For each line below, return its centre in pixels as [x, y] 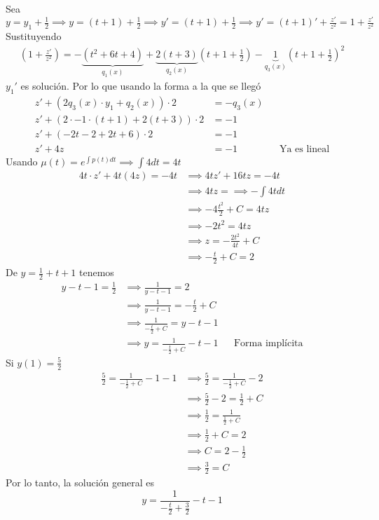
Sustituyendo [34, 35]
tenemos [96, 272]
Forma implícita [268, 344]
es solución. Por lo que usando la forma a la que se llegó [141, 86]
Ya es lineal [304, 150]
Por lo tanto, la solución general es [80, 483]
